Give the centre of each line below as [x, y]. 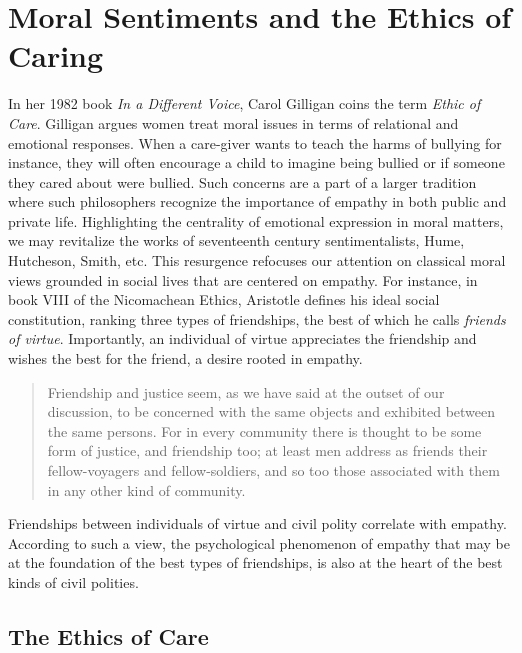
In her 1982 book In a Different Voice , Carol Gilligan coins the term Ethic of [244, 103]
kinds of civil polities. [73, 581]
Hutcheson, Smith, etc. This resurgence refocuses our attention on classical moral [257, 260]
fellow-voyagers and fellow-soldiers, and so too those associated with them [273, 470]
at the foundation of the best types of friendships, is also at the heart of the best [255, 562]
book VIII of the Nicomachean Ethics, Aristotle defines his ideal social [224, 299]
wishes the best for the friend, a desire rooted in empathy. [185, 358]
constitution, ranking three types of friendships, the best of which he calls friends [257, 318]
